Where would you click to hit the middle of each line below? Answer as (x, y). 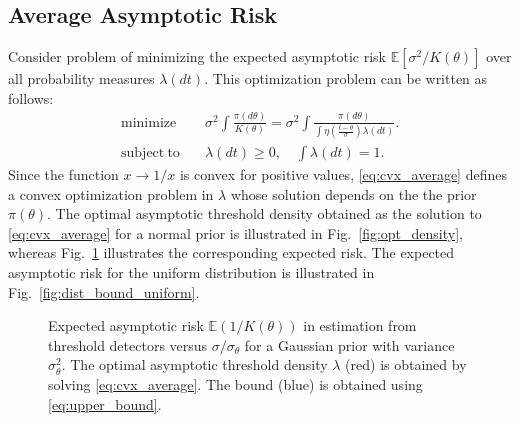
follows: (31, 97)
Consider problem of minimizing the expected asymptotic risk (197, 56)
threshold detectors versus (128, 344)
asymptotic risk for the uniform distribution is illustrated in (191, 272)
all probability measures (81, 78)
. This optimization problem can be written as (346, 78)
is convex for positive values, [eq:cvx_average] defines (343, 174)
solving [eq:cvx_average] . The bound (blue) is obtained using (235, 384)
